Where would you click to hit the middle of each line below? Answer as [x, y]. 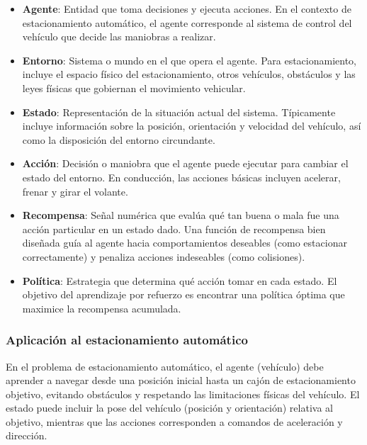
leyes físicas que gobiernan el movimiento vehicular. [134, 88]
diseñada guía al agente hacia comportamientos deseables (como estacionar [185, 243]
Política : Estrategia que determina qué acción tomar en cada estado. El [180, 280]
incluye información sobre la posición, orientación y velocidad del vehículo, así [192, 126]
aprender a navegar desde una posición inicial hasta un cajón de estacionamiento [181, 380]
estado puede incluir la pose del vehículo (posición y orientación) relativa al [169, 408]
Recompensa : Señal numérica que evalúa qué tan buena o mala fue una [181, 215]
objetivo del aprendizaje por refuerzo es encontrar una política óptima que [183, 294]
